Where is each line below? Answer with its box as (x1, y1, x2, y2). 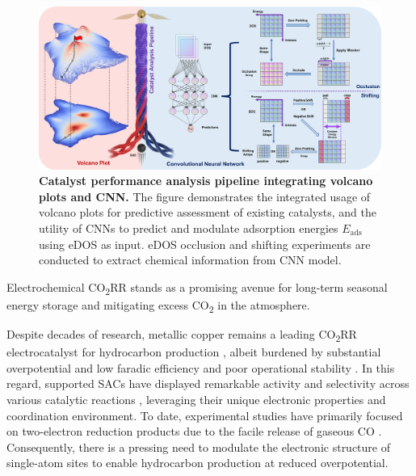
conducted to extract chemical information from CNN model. (39, 251, 342, 268)
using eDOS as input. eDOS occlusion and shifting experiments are (39, 235, 371, 252)
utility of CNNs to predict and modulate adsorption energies (39, 220, 338, 237)
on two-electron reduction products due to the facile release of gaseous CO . (6, 423, 382, 440)
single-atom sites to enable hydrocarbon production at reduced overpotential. (6, 454, 389, 471)
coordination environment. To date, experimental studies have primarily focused (6, 406, 403, 423)
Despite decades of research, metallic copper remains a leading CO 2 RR (6, 326, 357, 344)
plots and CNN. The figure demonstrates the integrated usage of (39, 187, 371, 204)
